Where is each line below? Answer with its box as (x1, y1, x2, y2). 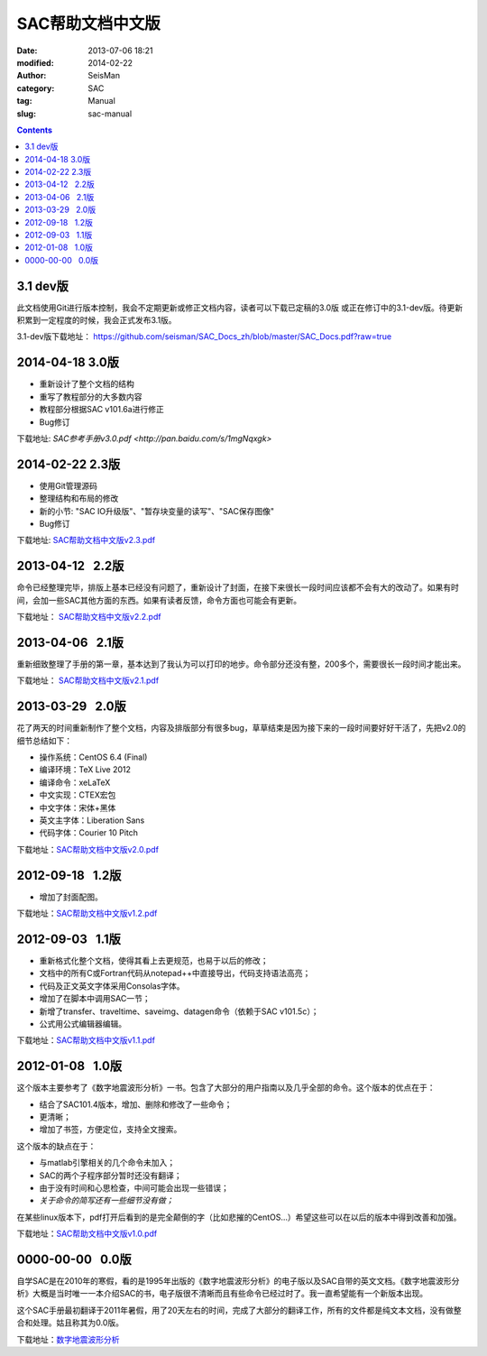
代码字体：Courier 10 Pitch (39, 827, 139, 838)
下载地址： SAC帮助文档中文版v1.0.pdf (16, 1228, 158, 1240)
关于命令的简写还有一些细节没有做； (39, 1195, 174, 1206)
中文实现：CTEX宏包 (39, 789, 116, 800)
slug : (16, 108, 36, 119)
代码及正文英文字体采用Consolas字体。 (39, 980, 185, 992)
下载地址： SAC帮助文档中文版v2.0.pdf (16, 844, 160, 854)
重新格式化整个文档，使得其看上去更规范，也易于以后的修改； (39, 955, 269, 966)
